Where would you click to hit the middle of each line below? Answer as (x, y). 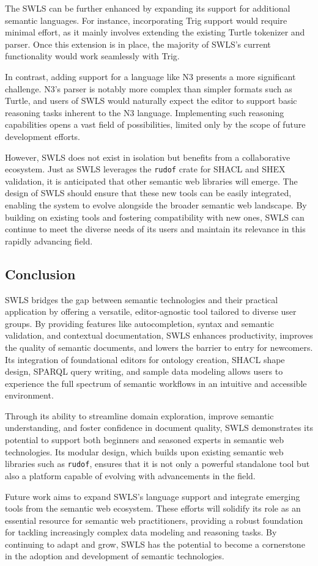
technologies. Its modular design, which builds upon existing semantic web (144, 451)
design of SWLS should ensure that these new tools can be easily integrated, (148, 193)
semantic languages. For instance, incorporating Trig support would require (146, 20)
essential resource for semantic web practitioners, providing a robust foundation (154, 520)
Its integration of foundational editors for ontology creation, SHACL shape (145, 359)
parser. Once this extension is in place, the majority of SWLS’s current (138, 44)
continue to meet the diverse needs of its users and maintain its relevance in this (155, 229)
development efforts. (43, 136)
